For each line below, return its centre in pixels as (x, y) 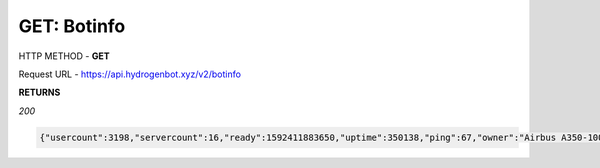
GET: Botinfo (72, 26)
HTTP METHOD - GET (64, 56)
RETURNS (39, 92)
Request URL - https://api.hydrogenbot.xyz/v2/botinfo (130, 74)
